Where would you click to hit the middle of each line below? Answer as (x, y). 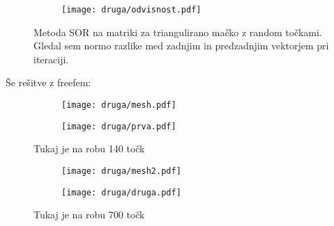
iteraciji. (51, 59)
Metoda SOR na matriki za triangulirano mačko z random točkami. (178, 32)
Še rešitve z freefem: (48, 82)
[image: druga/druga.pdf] (121, 192)
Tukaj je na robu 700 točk (89, 215)
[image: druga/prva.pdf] (119, 126)
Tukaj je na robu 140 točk (89, 148)
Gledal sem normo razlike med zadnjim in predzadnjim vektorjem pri (181, 46)
